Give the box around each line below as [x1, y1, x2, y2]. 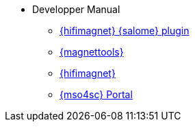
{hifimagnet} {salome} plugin [60, 25, 190, 36]
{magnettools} [60, 46, 124, 58]
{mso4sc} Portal [60, 89, 133, 100]
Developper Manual [32, 3, 120, 15]
